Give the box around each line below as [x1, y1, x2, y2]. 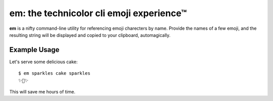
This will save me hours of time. [9, 89, 76, 95]
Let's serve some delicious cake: [9, 59, 78, 65]
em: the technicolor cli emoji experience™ [9, 8, 187, 19]
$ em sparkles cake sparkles [18, 71, 90, 76]
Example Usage [9, 45, 60, 54]
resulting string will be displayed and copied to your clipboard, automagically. [9, 32, 171, 38]
